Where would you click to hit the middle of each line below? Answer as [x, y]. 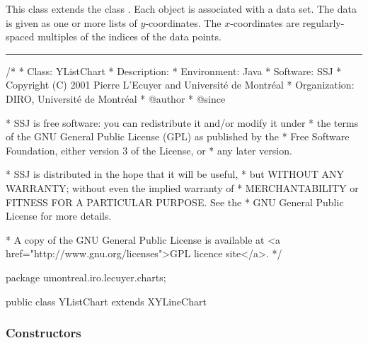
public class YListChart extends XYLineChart [106, 301]
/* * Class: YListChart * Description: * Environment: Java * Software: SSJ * [174, 71]
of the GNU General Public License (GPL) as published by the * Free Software [178, 136]
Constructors [44, 333]
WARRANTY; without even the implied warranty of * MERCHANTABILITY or [182, 187]
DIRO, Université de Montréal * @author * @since [116, 98]
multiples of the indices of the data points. [130, 36]
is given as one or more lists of [71, 22]
